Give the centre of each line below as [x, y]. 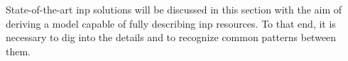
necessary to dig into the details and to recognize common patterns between [171, 37]
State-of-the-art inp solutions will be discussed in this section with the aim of [174, 9]
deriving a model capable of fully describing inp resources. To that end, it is [171, 23]
